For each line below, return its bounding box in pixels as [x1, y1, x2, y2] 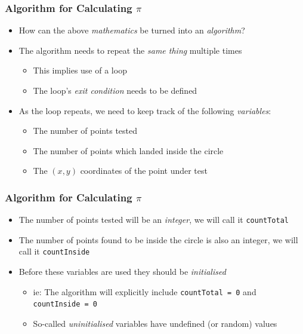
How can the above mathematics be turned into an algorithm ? [18, 24, 245, 36]
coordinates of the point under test [80, 164, 208, 177]
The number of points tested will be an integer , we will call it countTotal [18, 213, 289, 226]
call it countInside [18, 245, 90, 258]
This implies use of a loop [33, 64, 127, 76]
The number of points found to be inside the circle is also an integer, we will [18, 233, 298, 246]
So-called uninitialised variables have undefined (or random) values [33, 317, 277, 329]
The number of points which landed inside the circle [33, 144, 224, 157]
